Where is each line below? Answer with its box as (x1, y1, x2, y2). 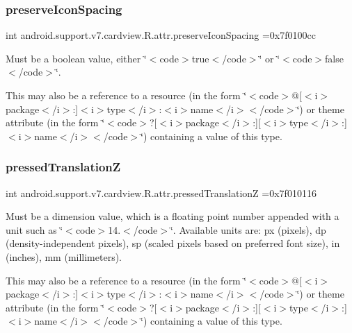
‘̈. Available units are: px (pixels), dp (170, 222, 326, 237)
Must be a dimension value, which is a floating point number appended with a (6, 209, 339, 223)
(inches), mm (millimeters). (6, 249, 122, 264)
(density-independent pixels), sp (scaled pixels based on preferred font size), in (6, 236, 340, 250)
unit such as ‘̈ (6, 222, 63, 237)
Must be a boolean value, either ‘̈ (6, 51, 147, 65)
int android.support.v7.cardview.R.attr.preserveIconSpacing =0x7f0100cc (6, 28, 316, 42)
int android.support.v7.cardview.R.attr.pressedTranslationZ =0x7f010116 (6, 185, 317, 200)
